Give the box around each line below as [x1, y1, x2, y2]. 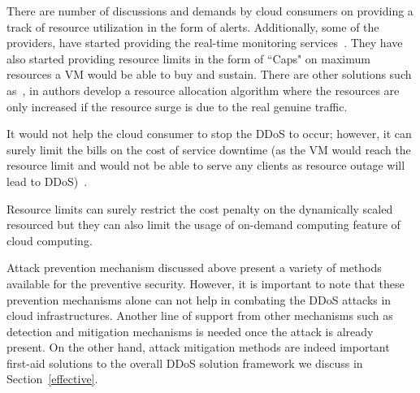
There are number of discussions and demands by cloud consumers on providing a [6, 2, 414, 19]
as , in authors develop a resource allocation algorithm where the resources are [6, 81, 400, 98]
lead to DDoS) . [6, 172, 88, 189]
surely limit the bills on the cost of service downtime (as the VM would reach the [6, 140, 411, 158]
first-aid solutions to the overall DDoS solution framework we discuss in [6, 354, 363, 371]
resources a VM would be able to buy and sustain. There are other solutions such [6, 66, 412, 83]
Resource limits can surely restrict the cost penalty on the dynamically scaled [6, 200, 393, 217]
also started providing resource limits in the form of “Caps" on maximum [6, 50, 370, 67]
